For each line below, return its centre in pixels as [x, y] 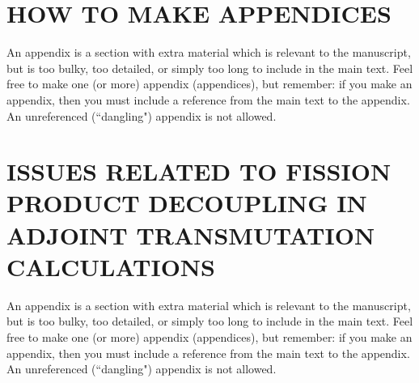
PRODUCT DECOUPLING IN [187, 203]
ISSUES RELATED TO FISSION [199, 171]
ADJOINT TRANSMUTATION [191, 234]
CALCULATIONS [111, 266]
